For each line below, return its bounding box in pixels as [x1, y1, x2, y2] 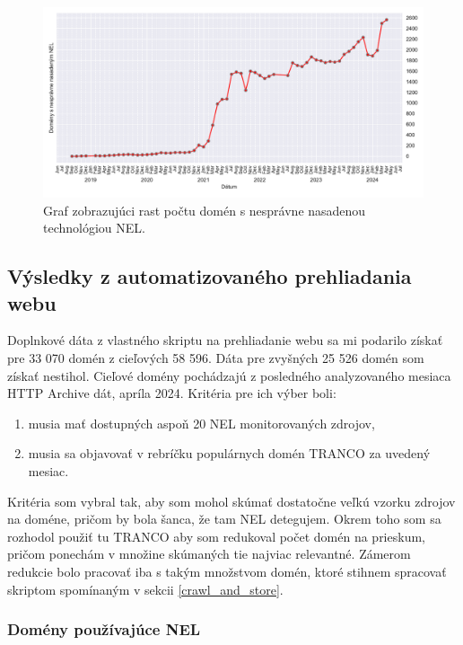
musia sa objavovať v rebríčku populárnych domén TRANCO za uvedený [28, 444, 431, 463]
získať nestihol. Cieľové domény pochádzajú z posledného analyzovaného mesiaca [7, 366, 451, 384]
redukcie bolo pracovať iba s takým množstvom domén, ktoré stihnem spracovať [7, 561, 447, 580]
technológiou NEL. [43, 218, 145, 237]
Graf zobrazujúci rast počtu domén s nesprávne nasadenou [43, 200, 366, 219]
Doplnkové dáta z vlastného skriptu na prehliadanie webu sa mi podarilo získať [7, 331, 443, 349]
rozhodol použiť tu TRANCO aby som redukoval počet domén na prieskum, [7, 526, 425, 545]
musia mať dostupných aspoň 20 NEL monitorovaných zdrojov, [28, 413, 375, 432]
